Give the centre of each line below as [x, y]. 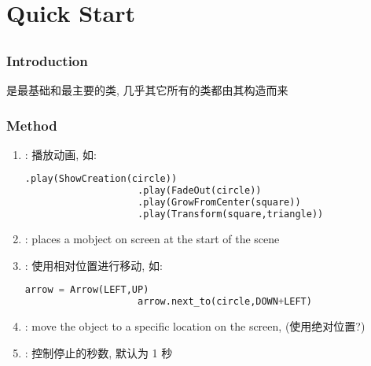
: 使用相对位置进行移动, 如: [94, 265]
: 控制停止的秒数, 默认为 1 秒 [99, 352]
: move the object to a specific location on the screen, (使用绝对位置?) [195, 325]
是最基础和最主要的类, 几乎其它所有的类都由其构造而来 [147, 90]
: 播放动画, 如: [61, 154]
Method [32, 125]
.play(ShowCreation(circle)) [101, 179]
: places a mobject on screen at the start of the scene [152, 238]
